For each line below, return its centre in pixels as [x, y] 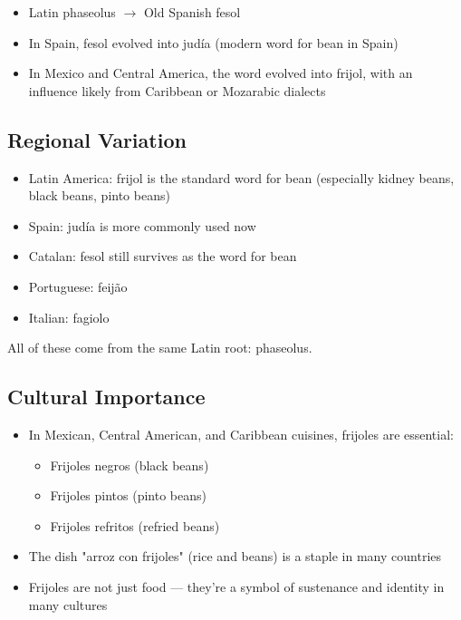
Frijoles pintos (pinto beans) [128, 495]
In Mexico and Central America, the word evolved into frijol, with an [221, 73]
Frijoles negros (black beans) [130, 465]
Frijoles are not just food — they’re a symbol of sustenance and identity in [236, 586]
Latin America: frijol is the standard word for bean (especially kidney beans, [241, 177]
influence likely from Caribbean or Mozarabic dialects [177, 90]
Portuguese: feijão [78, 286]
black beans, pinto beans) [99, 195]
